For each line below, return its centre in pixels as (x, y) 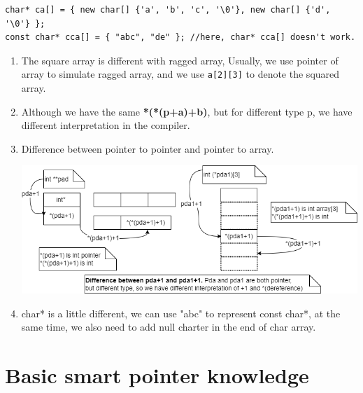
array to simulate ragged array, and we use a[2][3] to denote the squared (180, 74)
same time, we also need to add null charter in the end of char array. (169, 327)
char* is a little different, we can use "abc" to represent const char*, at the (181, 313)
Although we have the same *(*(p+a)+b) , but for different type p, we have (187, 111)
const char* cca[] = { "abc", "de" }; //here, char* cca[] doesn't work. (180, 37)
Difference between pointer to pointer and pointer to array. (148, 148)
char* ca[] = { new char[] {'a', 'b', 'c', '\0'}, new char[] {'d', (168, 10)
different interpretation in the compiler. (106, 125)
